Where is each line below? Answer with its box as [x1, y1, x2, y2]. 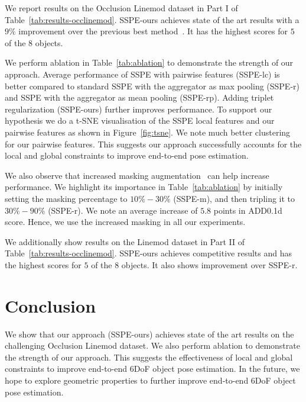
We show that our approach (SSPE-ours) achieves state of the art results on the [5, 327, 294, 340]
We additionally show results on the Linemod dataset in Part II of [5, 235, 245, 247]
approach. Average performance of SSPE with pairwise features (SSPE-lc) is [5, 67, 280, 80]
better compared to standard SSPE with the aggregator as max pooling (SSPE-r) [5, 79, 300, 92]
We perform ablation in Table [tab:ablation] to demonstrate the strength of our [5, 56, 294, 69]
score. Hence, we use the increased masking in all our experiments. [5, 216, 246, 228]
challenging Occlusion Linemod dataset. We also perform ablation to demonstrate [5, 339, 300, 352]
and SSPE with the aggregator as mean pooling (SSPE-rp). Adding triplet [5, 91, 274, 104]
